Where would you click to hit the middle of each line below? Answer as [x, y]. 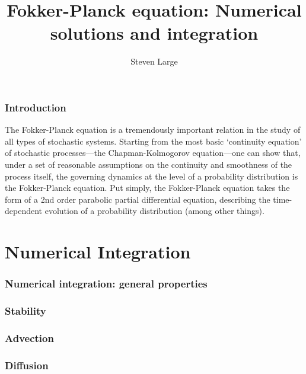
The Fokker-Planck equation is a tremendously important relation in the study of [153, 130]
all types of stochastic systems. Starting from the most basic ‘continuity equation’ [153, 141]
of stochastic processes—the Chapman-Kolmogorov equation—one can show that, [153, 153]
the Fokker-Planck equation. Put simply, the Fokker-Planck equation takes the [147, 188]
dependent [24, 211]
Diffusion [27, 365]
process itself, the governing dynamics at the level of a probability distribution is [152, 176]
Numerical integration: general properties [106, 284]
